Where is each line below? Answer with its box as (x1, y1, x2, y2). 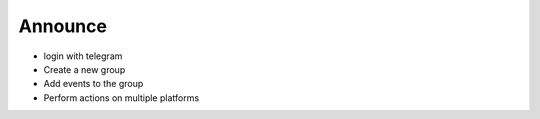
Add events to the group (43, 78, 144, 90)
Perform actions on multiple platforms (43, 91, 200, 104)
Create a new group (43, 63, 126, 75)
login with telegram (43, 50, 123, 62)
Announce (18, 15, 107, 37)
